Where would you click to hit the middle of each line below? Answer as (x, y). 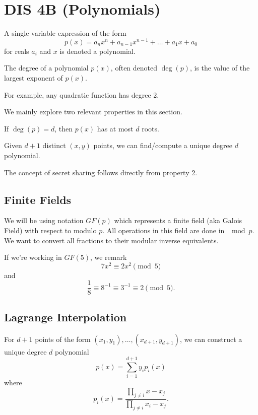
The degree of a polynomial (46, 68)
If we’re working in (33, 257)
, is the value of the (220, 68)
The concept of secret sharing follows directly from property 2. (101, 172)
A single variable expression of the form (65, 33)
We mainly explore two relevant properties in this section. (93, 112)
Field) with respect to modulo (50, 230)
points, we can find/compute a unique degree (163, 145)
